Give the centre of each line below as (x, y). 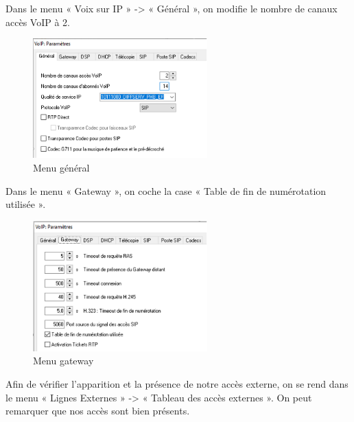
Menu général (61, 167)
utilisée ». (26, 204)
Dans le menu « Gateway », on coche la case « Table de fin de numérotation (166, 190)
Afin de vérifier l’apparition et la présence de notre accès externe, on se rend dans (177, 383)
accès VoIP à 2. (38, 22)
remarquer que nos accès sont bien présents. (98, 411)
